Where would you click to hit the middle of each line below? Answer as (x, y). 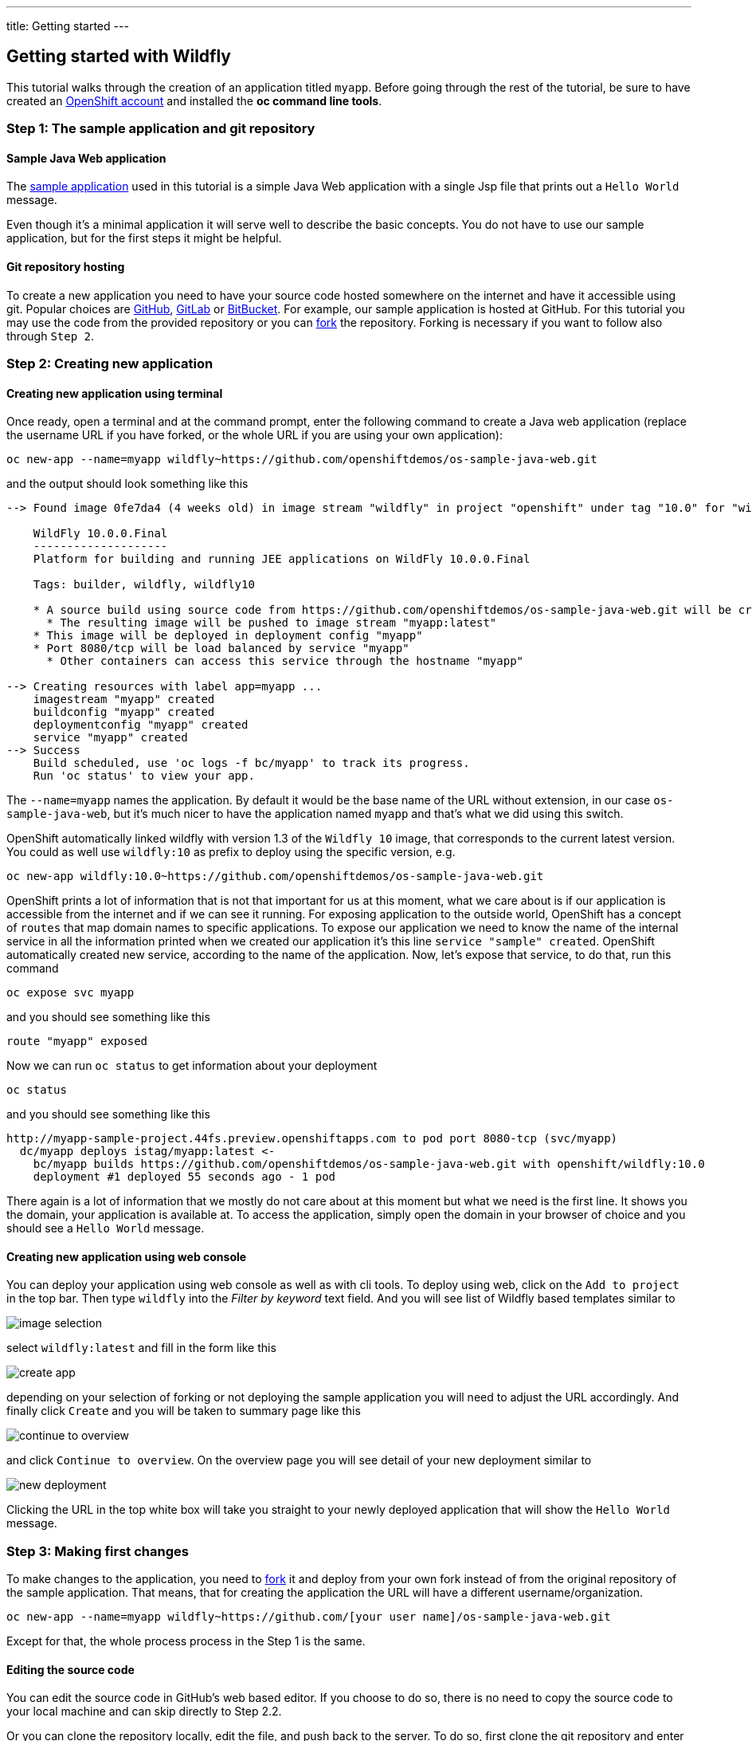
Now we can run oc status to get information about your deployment (192, 1066)
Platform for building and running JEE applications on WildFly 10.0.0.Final (282, 559)
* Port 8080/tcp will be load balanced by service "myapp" (221, 648)
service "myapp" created (110, 738)
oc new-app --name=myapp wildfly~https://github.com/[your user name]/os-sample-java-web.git (309, 1617)
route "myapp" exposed (77, 1041)
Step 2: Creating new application (110, 364)
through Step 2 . (50, 336)
